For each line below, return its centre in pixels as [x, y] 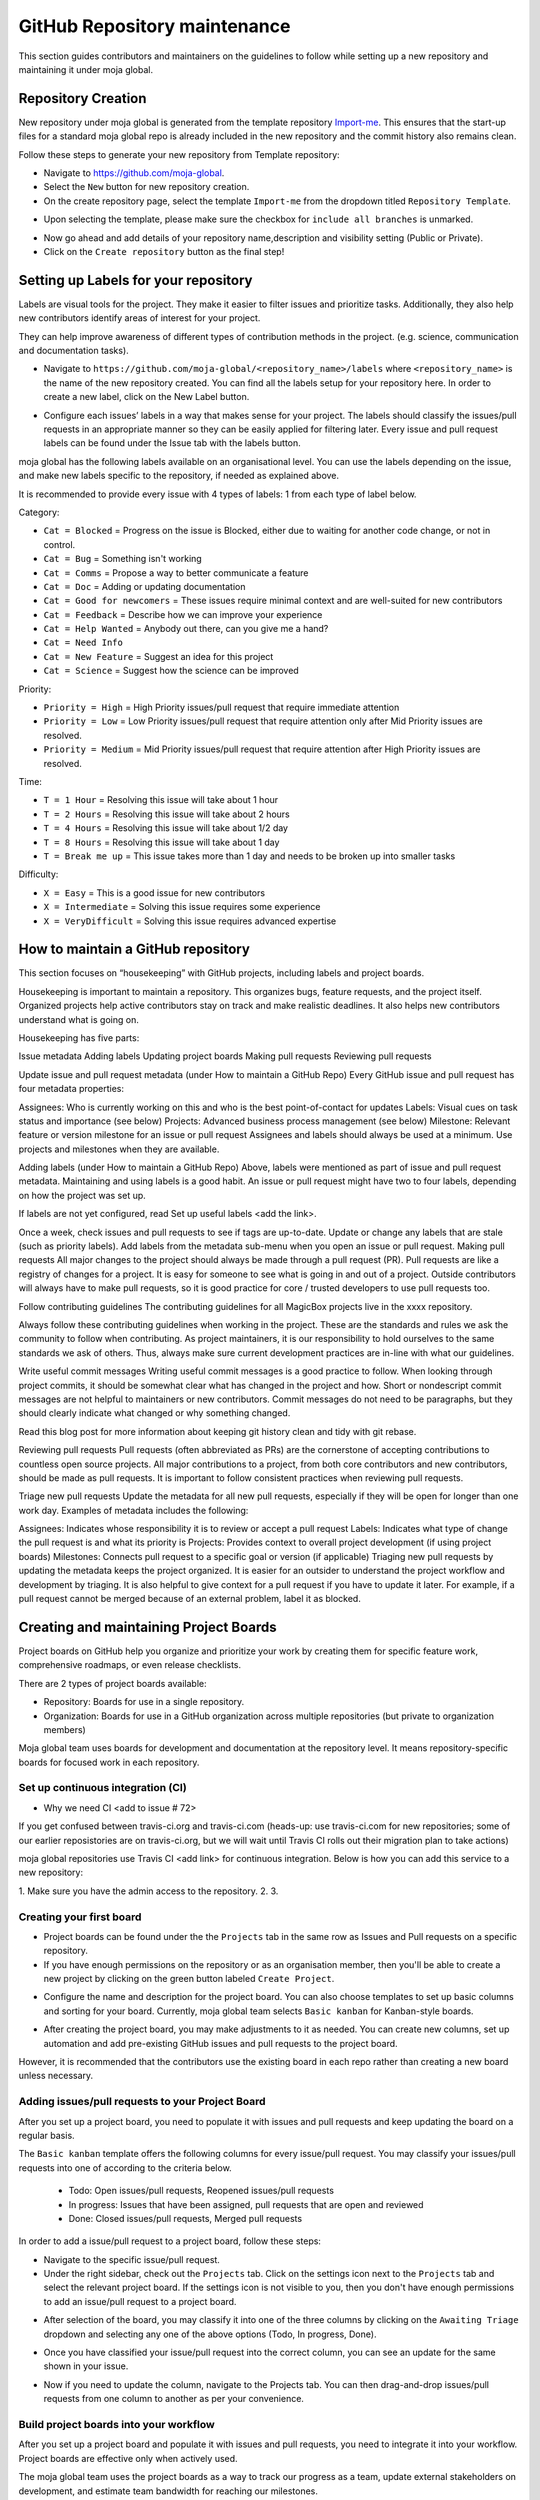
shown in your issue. [86, 2366]
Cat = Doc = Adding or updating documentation [144, 586]
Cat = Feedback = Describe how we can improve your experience [183, 614]
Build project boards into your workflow [116, 2424]
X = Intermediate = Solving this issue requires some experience [182, 907]
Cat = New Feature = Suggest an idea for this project [158, 656]
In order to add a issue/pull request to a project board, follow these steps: [170, 2241]
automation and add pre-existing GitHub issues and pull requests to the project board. [221, 2043]
